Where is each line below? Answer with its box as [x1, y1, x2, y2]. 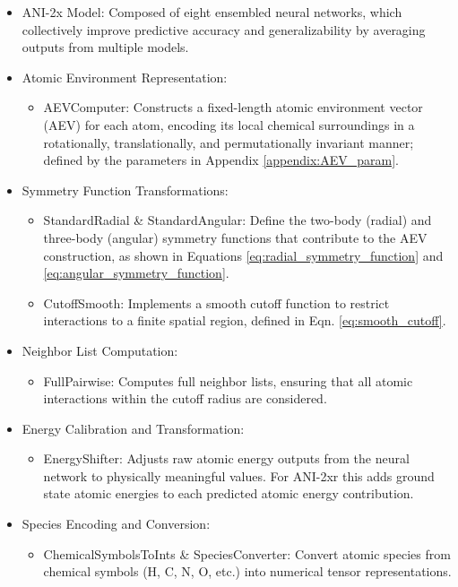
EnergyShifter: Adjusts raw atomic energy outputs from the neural [43, 449, 410, 468]
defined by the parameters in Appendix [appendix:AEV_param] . [43, 151, 399, 169]
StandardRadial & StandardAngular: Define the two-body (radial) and [43, 211, 432, 229]
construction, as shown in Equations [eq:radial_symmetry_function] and [43, 246, 444, 264]
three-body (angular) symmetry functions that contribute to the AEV [43, 228, 428, 246]
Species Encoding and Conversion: [22, 514, 211, 533]
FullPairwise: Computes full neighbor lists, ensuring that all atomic [43, 371, 413, 390]
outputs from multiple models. [22, 38, 189, 56]
